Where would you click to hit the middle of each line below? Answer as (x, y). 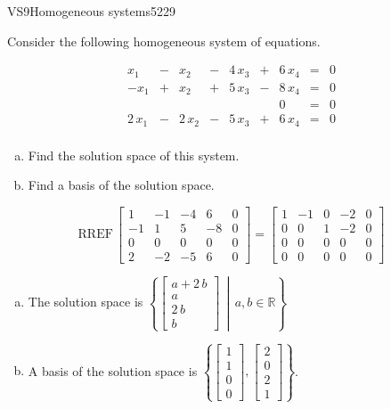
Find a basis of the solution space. (121, 185)
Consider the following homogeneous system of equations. (164, 41)
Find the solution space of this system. (134, 155)
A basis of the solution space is (113, 370)
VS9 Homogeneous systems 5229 (91, 11)
